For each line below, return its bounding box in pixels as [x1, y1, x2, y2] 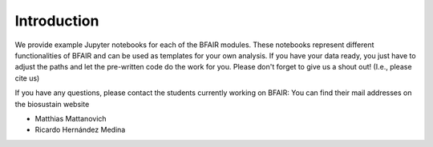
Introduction [14, 12, 99, 30]
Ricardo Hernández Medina [34, 125, 126, 135]
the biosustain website [14, 99, 90, 109]
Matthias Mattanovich [34, 113, 107, 123]
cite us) [14, 73, 40, 83]
